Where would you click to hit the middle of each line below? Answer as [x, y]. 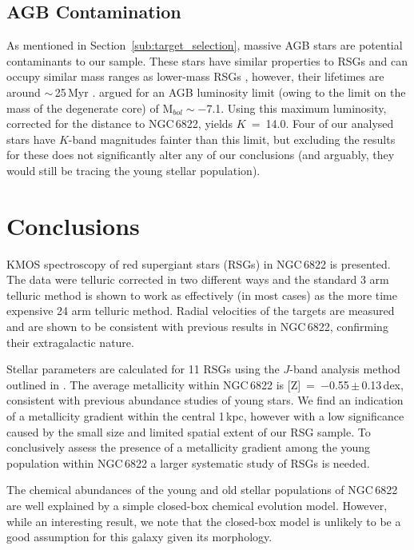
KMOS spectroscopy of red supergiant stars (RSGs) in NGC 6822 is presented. [199, 263]
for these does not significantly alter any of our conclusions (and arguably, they [201, 155]
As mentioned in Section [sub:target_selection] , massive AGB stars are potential [205, 45]
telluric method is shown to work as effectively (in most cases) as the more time [202, 295]
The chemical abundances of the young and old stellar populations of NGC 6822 [202, 490]
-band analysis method [345, 369]
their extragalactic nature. [70, 342]
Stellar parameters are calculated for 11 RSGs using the [143, 369]
